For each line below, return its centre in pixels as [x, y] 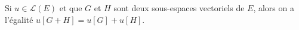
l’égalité [19, 19]
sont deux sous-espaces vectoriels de [179, 8]
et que [71, 8]
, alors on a [274, 8]
